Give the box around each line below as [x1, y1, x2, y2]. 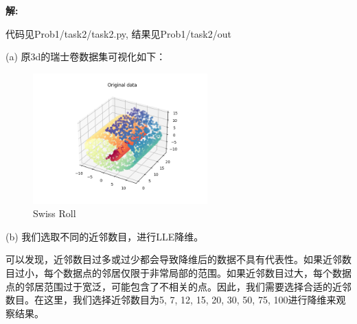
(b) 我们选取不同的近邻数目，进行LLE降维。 [5, 229, 204, 243]
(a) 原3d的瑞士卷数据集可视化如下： [5, 49, 166, 64]
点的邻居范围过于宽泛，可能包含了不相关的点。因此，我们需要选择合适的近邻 [5, 279, 352, 293]
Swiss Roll [33, 206, 76, 221]
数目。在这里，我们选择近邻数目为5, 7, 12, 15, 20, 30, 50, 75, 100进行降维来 [5, 292, 336, 307]
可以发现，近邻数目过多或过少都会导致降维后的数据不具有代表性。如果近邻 [5, 252, 342, 266]
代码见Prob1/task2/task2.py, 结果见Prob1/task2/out [5, 26, 231, 40]
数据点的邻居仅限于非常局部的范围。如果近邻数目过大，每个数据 [62, 265, 352, 279]
